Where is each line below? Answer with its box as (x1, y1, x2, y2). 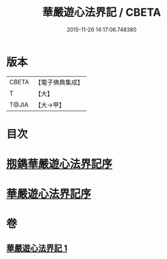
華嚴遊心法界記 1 (6, 243, 68, 253)
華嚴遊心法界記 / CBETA (42, 5, 162, 19)
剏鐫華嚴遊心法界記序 (6, 157, 113, 171)
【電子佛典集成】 (34, 78, 83, 87)
